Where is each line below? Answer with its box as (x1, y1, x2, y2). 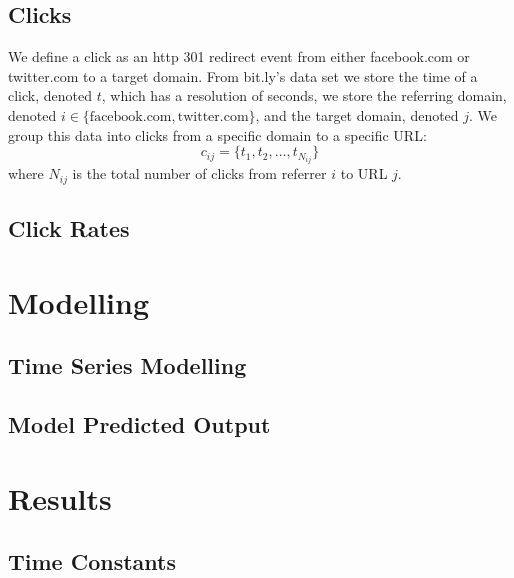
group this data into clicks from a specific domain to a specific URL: (8, 124, 427, 145)
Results (8, 477, 112, 518)
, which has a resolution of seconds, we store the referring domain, (101, 85, 507, 106)
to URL (340, 163, 388, 184)
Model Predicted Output (8, 409, 271, 440)
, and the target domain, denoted (255, 104, 459, 125)
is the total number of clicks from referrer (72, 163, 327, 184)
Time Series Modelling (8, 350, 247, 381)
